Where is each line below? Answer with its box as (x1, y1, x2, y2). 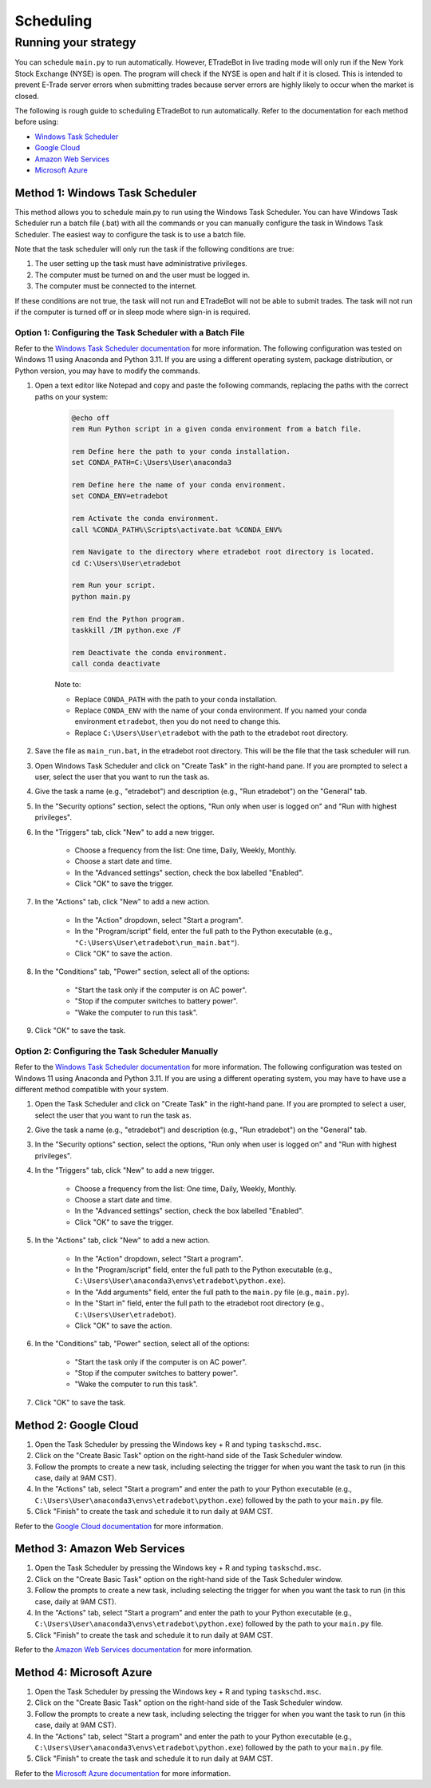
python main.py (71, 592, 131, 601)
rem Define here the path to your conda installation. (71, 447, 291, 455)
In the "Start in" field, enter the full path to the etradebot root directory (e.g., (74, 1298, 325, 1308)
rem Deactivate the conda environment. (71, 648, 227, 657)
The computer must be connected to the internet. (34, 281, 197, 291)
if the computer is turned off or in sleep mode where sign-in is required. (14, 307, 251, 316)
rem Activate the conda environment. (71, 514, 219, 523)
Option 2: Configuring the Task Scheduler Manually (14, 1045, 219, 1056)
